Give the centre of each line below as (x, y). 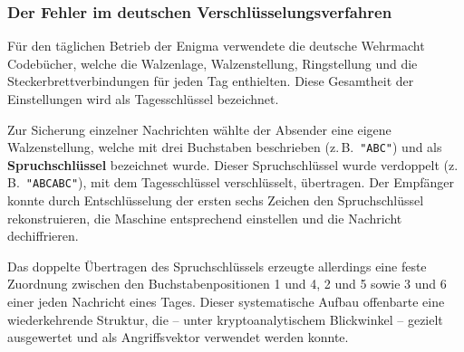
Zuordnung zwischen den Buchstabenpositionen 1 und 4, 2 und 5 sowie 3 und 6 (227, 284)
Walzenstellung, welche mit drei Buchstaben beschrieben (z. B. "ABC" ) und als (225, 147)
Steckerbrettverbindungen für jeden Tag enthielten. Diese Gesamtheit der (211, 81)
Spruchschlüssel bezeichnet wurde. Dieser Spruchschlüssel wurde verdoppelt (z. (233, 164)
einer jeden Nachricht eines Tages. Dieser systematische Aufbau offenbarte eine (226, 302)
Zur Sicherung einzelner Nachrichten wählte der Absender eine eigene (199, 129)
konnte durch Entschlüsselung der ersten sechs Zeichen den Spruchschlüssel (216, 200)
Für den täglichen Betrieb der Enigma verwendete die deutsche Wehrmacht (216, 46)
